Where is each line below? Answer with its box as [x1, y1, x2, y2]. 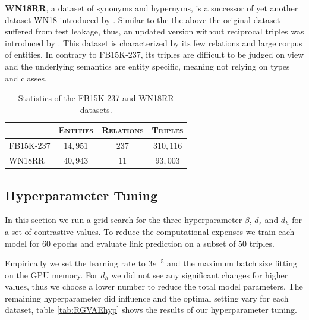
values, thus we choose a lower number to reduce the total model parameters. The [5, 280, 303, 293]
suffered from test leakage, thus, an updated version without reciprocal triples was [5, 25, 304, 37]
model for [5, 237, 40, 249]
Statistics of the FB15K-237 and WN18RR [18, 92, 174, 104]
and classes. [5, 71, 47, 84]
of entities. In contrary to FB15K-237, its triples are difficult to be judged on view [5, 48, 304, 61]
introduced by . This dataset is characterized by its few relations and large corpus [5, 36, 302, 49]
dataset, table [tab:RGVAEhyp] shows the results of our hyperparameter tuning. [5, 303, 297, 316]
